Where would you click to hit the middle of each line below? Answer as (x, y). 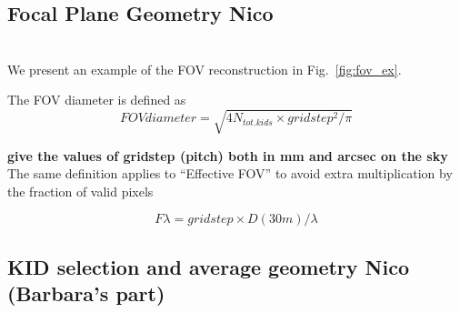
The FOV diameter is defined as (97, 100)
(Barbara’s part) (86, 293)
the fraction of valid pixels (80, 191)
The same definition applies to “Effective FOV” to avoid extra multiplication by (230, 173)
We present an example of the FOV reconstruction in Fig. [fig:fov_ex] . (205, 69)
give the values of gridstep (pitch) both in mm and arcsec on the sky (228, 155)
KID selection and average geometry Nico (209, 266)
